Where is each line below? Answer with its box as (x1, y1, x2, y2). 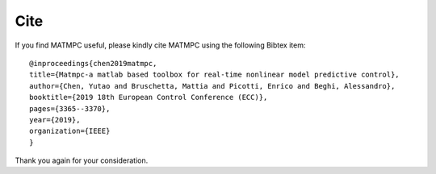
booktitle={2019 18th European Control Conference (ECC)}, (29, 93, 268, 102)
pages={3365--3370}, (29, 104, 111, 113)
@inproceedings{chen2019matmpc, (29, 59, 157, 68)
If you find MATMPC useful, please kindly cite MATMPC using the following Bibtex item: (15, 40, 306, 50)
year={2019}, (29, 115, 81, 124)
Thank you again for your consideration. (15, 155, 149, 165)
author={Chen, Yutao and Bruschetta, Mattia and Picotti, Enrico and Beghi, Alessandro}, (29, 81, 396, 90)
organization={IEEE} (29, 126, 111, 136)
